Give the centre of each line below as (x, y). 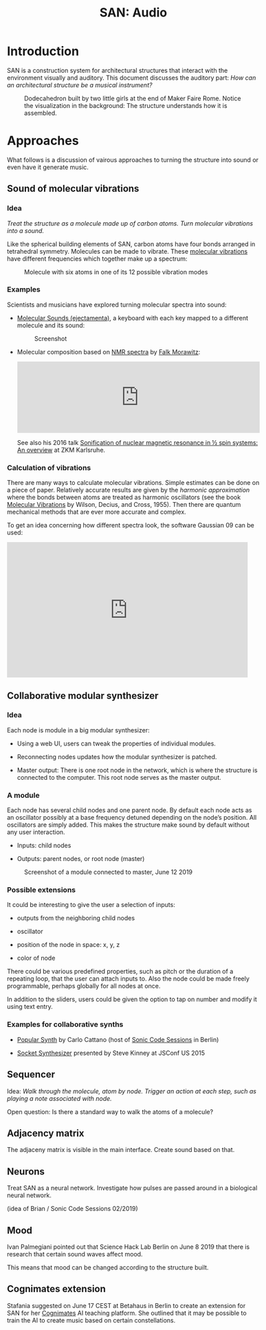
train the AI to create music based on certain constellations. (91, 1320)
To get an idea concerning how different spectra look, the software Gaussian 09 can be (131, 525)
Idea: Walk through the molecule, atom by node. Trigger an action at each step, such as (132, 1091)
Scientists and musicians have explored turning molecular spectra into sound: (117, 305)
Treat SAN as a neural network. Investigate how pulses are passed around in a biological (132, 1188)
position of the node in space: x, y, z (68, 945)
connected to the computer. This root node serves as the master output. (119, 777)
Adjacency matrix (46, 1133)
